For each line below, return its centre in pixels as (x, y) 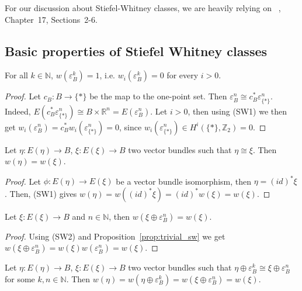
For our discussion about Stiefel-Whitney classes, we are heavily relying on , (143, 8)
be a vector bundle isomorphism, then (183, 181)
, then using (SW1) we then (237, 111)
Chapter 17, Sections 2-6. (51, 19)
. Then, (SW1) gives (41, 193)
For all (16, 75)
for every (183, 75)
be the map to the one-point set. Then (158, 96)
